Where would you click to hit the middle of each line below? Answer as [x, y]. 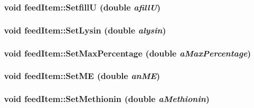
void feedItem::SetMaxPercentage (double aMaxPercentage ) [127, 53]
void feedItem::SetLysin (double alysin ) [85, 30]
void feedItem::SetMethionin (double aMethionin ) [107, 99]
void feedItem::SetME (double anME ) [82, 76]
